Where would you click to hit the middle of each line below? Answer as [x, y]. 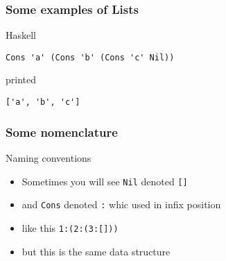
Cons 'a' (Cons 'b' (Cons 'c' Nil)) [90, 57]
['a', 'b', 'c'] [43, 102]
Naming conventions [49, 157]
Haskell [21, 35]
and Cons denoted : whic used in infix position [121, 204]
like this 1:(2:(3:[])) [70, 227]
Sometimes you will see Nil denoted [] [105, 181]
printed [21, 79]
